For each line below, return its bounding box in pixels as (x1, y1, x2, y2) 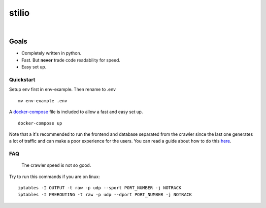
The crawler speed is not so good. (21, 162, 91, 168)
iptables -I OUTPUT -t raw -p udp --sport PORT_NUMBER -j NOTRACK (18, 185, 182, 191)
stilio (9, 7, 30, 18)
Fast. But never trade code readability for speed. (21, 57, 121, 63)
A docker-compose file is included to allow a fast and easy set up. (9, 109, 143, 115)
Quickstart (9, 76, 35, 83)
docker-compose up (18, 120, 63, 126)
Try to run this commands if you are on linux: (9, 174, 100, 179)
